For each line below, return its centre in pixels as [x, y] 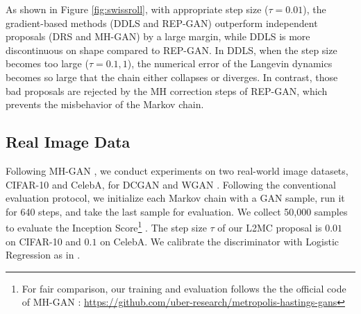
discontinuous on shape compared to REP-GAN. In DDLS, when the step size [171, 50]
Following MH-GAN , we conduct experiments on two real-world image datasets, [177, 170]
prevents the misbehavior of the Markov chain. [105, 104]
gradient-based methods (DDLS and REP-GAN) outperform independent [162, 23]
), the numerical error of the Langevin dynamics [230, 63]
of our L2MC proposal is [270, 227]
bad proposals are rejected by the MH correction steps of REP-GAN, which [167, 90]
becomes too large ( [47, 63]
